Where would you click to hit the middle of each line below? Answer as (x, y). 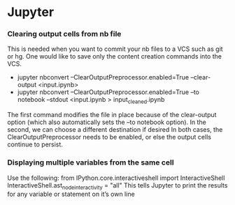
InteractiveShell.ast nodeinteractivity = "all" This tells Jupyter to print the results (117, 186)
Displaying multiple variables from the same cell (91, 162)
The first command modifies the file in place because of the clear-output (112, 115)
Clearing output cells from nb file (64, 34)
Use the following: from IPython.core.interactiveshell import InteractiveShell (116, 178)
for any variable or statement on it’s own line (71, 194)
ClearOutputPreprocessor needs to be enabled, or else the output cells (109, 137)
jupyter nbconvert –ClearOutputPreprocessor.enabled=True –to (108, 92)
